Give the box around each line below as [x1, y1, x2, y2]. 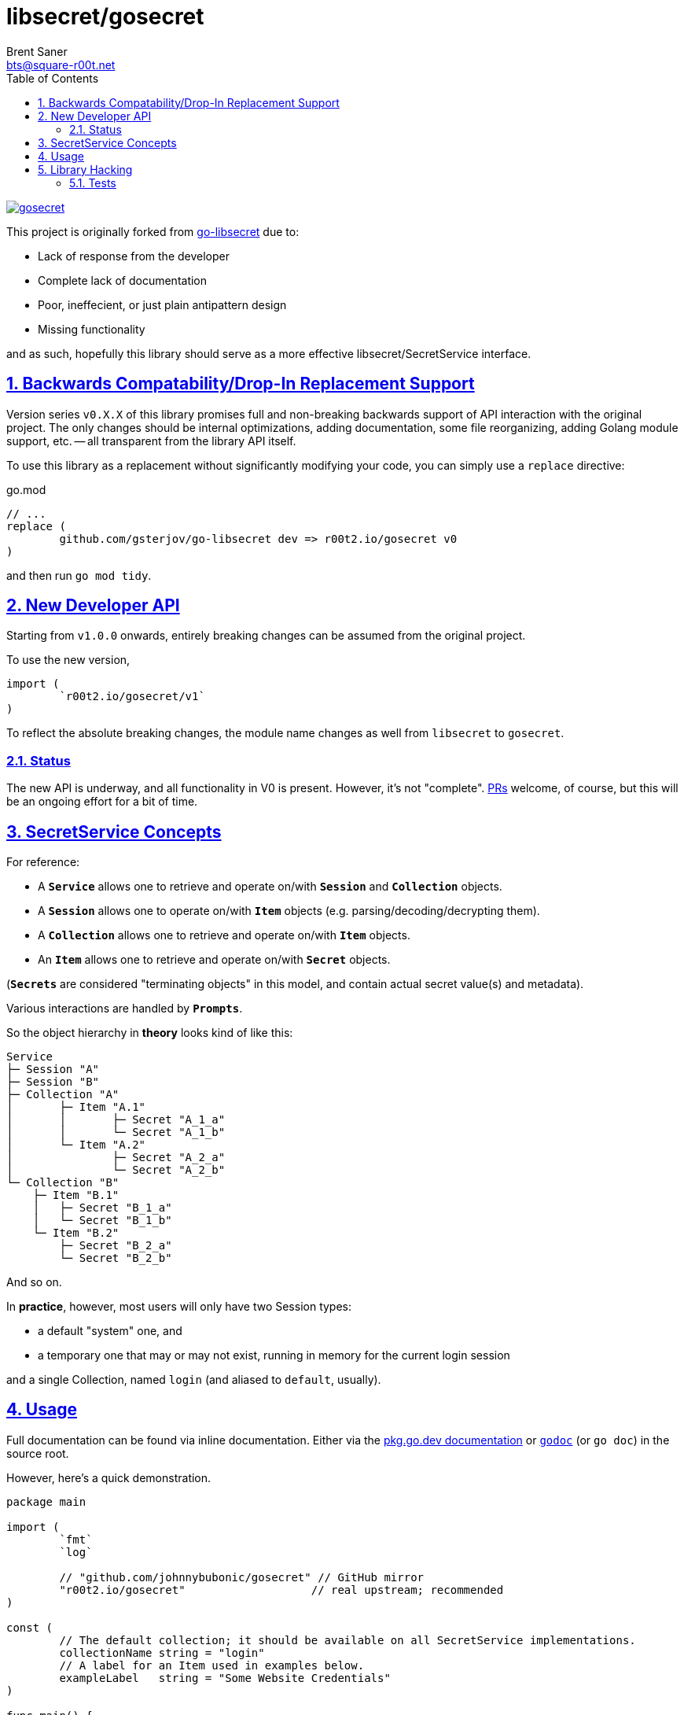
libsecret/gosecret [6, 3, 204, 30]
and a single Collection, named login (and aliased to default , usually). [6, 1373, 381, 1387]
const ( [6, 1621, 53, 1634]
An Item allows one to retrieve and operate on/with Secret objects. [38, 953, 391, 967]
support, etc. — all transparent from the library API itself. [6, 433, 296, 448]
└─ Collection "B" [6, 1176, 120, 1189]
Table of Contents [6, 71, 99, 85]
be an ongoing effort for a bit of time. [6, 795, 198, 809]
